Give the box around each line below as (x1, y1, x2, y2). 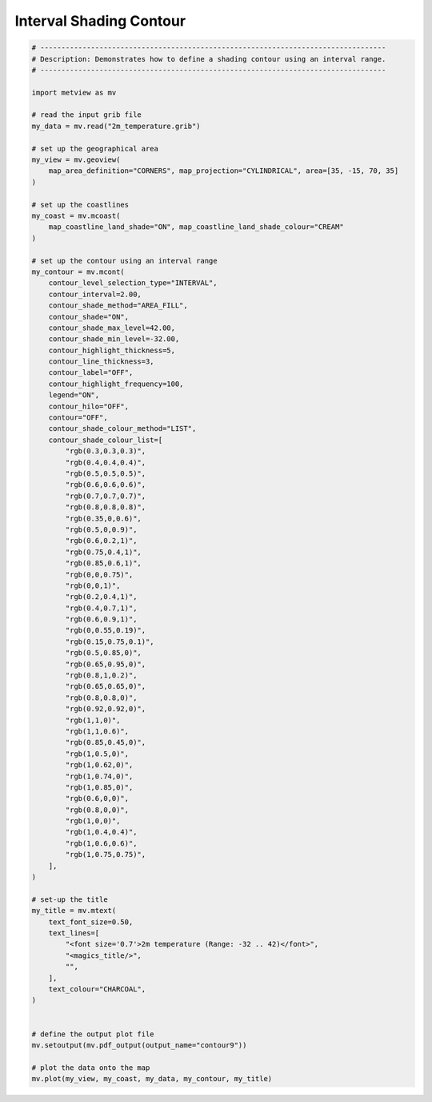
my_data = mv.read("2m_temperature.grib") (31, 121, 201, 131)
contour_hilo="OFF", (48, 401, 130, 411)
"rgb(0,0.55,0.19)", (65, 625, 146, 635)
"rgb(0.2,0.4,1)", (65, 593, 138, 601)
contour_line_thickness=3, (48, 357, 155, 366)
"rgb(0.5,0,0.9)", (65, 525, 138, 534)
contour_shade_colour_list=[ (48, 435, 163, 444)
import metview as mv (31, 88, 117, 97)
